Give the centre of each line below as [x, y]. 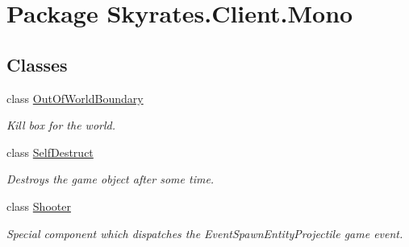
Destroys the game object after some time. [111, 179]
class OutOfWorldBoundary [75, 98]
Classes [37, 64]
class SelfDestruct [50, 152]
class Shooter [39, 206]
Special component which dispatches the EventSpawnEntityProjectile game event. [205, 233]
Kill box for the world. [61, 125]
